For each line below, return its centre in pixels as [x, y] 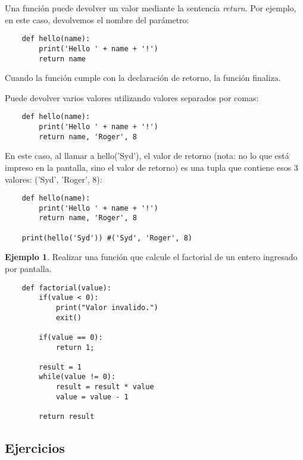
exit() [68, 317]
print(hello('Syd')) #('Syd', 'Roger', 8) [107, 238]
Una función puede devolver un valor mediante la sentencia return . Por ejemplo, [151, 8]
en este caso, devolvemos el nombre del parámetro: [97, 19]
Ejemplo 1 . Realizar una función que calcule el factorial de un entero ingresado [151, 257]
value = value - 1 [92, 397]
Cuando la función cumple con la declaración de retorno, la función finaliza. [143, 78]
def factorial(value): [66, 288]
